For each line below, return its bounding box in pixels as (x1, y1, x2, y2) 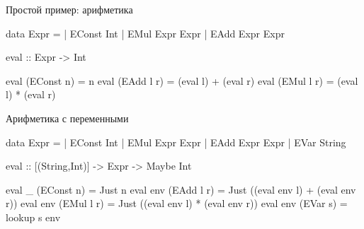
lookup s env (6, 209, 61, 224)
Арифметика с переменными (6, 110, 129, 125)
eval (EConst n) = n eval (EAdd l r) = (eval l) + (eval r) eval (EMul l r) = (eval (6, 73, 358, 88)
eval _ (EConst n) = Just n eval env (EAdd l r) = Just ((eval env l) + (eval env (6, 182, 356, 196)
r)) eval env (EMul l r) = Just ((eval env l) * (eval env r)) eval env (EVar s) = (6, 196, 348, 211)
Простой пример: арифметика (6, 2, 133, 16)
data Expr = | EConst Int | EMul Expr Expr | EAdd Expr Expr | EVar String (6, 134, 346, 149)
